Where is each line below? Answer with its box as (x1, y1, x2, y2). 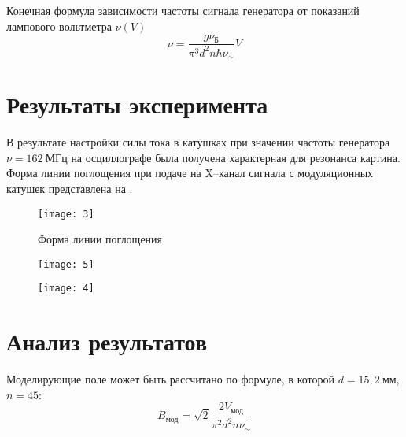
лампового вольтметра (6, 17, 112, 34)
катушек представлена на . (6, 180, 133, 196)
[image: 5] (38, 258, 94, 270)
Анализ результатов (6, 325, 208, 357)
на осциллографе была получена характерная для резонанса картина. (71, 149, 400, 165)
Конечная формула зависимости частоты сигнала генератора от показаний (6, 2, 360, 18)
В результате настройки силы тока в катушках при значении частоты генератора (6, 134, 390, 150)
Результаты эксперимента (6, 88, 268, 120)
